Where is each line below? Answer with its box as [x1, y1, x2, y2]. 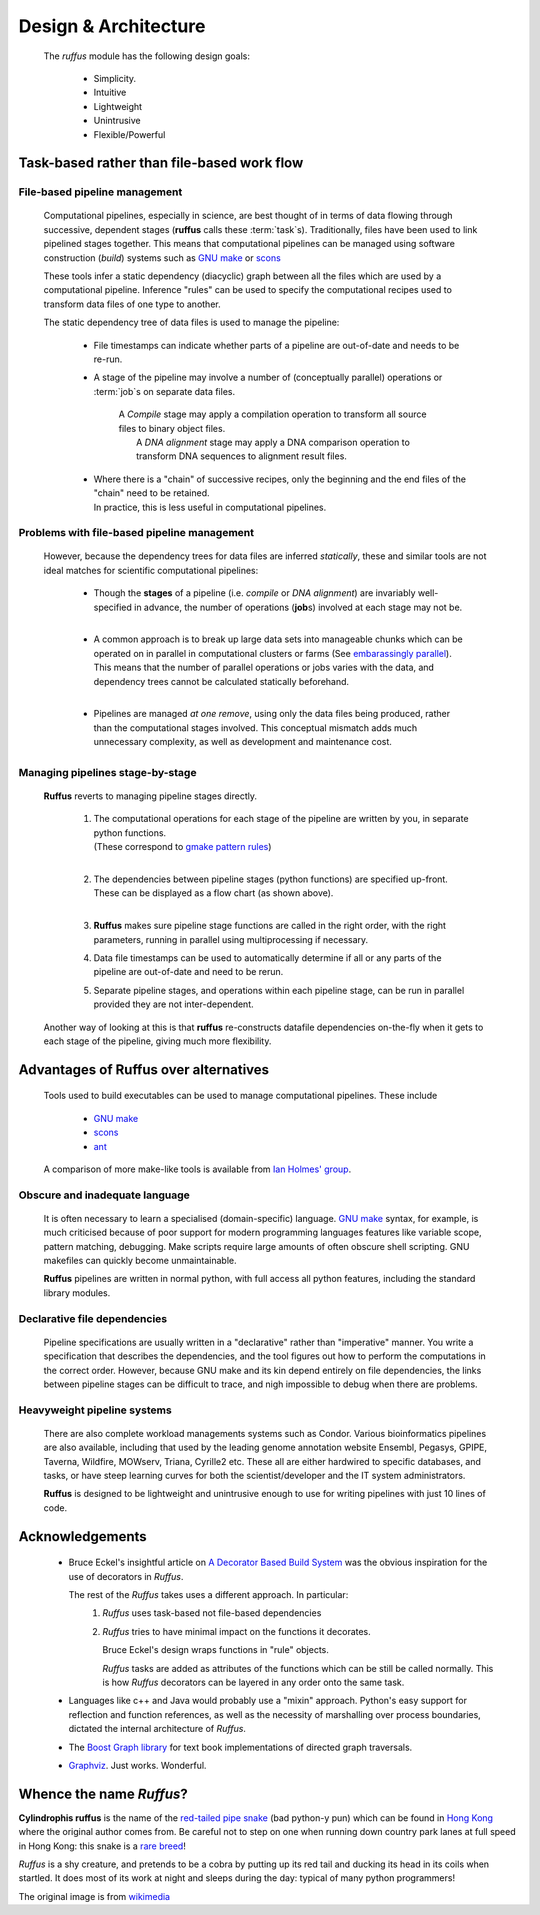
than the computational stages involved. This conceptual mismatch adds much [93, 721, 418, 734]
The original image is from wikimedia [18, 1890, 170, 1902]
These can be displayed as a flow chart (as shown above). [93, 887, 334, 899]
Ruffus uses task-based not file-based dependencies [102, 1607, 322, 1619]
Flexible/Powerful [93, 128, 166, 140]
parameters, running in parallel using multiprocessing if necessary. [93, 933, 369, 945]
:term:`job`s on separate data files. [93, 385, 235, 397]
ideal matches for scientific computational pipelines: [43, 564, 259, 576]
